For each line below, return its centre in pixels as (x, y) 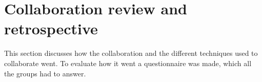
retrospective (51, 28)
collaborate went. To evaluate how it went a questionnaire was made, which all (128, 63)
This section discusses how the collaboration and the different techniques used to (131, 53)
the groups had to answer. (45, 73)
